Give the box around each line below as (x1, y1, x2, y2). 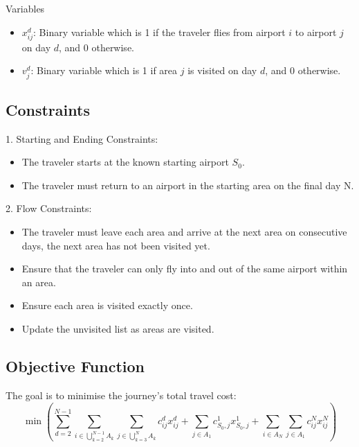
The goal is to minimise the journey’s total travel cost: (6, 387, 237, 402)
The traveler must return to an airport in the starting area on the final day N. (21, 177, 354, 192)
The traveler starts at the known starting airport (21, 155, 229, 169)
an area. (21, 274, 56, 289)
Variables (6, 1, 45, 15)
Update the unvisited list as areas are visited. (21, 322, 214, 336)
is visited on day (187, 63, 257, 78)
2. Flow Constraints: (6, 201, 92, 216)
